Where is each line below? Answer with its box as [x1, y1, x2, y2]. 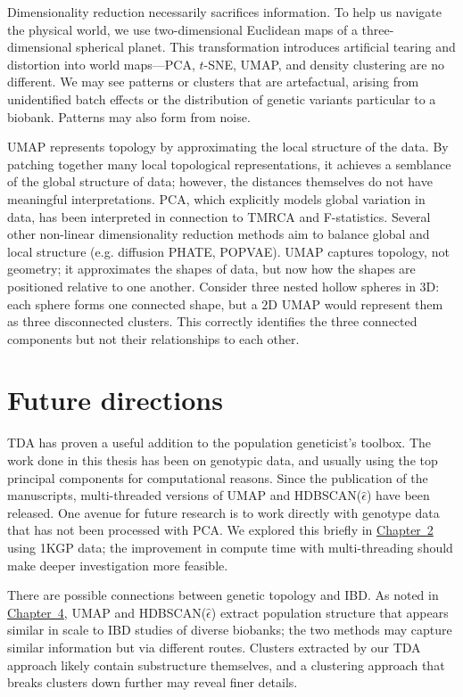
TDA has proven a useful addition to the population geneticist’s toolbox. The [7, 433, 432, 452]
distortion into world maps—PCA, [7, 54, 195, 73]
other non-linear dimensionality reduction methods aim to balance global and [7, 225, 430, 243]
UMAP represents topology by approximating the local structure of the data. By [7, 137, 449, 156]
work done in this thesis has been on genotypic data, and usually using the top [7, 451, 438, 469]
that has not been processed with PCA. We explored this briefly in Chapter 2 [7, 521, 434, 539]
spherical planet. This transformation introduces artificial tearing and [76, 37, 456, 56]
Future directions [7, 381, 223, 418]
